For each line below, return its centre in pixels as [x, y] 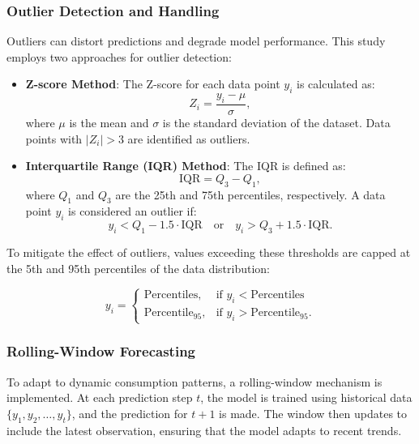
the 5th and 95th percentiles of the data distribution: [138, 268]
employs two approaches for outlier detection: [119, 56]
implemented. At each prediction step [100, 397]
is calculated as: [336, 84]
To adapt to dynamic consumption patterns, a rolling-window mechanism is [195, 381]
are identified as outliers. [189, 138]
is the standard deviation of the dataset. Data [276, 123]
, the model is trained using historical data [306, 397]
